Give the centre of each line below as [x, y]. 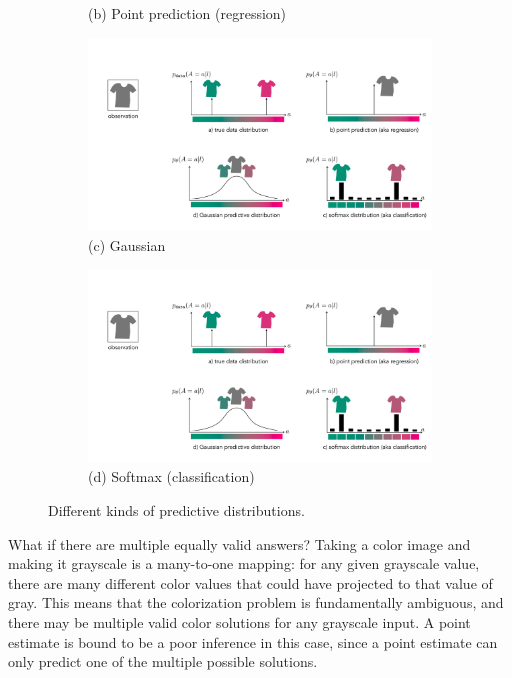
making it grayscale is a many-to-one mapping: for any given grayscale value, [244, 563]
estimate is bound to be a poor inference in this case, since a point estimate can [253, 641]
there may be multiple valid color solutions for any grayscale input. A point [239, 621]
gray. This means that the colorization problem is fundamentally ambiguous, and [256, 602]
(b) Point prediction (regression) [187, 13]
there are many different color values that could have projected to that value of [250, 582]
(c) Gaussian [127, 244]
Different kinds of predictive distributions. [176, 509]
